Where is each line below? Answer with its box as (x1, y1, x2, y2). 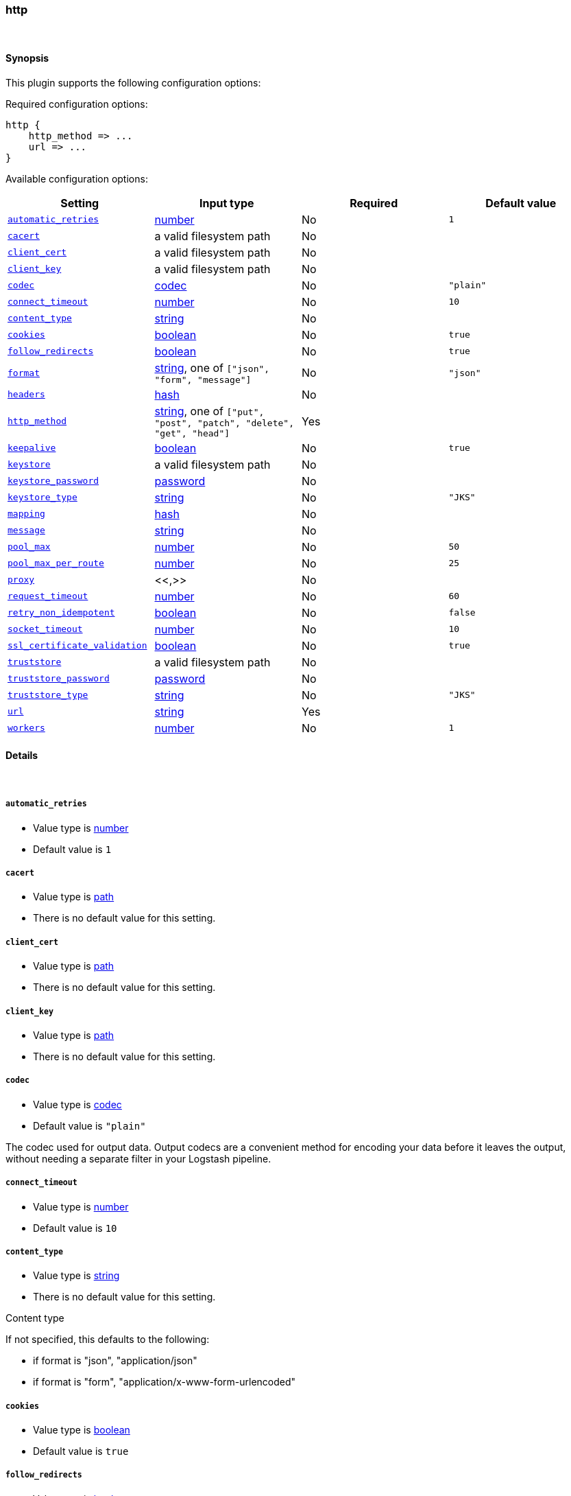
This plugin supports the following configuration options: (5, 76, 261, 89)
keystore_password (8, 476, 99, 487)
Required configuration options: (5, 97, 148, 110)
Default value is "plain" (33, 1119, 146, 1132)
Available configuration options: (5, 172, 148, 185)
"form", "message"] (154, 374, 252, 385)
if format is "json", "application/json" (33, 1355, 197, 1367)
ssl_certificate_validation (8, 640, 147, 651)
